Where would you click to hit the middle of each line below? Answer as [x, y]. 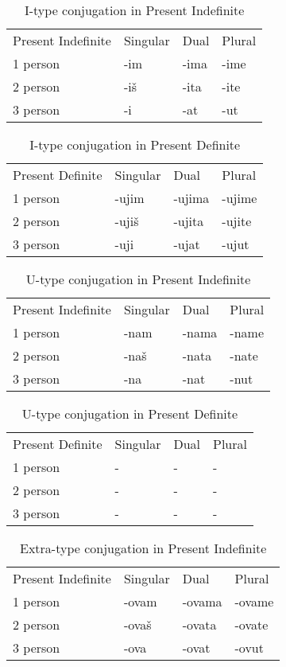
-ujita [189, 221]
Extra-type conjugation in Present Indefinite [143, 548]
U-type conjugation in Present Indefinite [138, 279]
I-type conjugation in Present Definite [135, 144]
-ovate [251, 624]
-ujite [237, 221]
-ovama [202, 601]
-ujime [240, 198]
